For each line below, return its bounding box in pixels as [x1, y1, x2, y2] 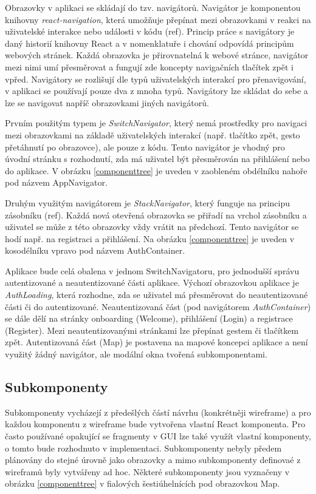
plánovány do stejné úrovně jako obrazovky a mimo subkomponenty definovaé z [5, 453, 301, 466]
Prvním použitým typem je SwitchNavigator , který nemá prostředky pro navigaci [5, 117, 307, 129]
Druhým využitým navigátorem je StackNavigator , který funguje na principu [5, 196, 290, 209]
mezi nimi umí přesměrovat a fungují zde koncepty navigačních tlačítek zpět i [5, 60, 294, 73]
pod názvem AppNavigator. [5, 176, 108, 189]
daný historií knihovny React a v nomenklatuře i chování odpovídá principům [5, 36, 294, 49]
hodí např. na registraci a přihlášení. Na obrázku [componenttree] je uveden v [5, 232, 295, 245]
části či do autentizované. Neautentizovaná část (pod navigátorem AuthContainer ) [5, 300, 311, 313]
